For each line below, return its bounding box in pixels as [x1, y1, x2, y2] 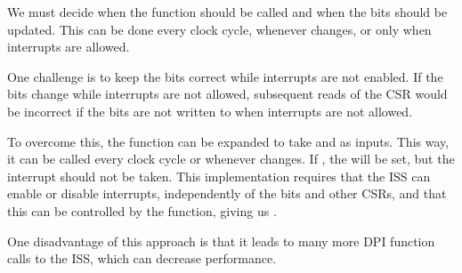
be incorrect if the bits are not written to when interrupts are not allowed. [7, 101, 413, 120]
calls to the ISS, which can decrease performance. [7, 249, 277, 268]
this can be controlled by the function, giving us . [7, 201, 277, 220]
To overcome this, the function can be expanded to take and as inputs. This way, [7, 132, 450, 150]
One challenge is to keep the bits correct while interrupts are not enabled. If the [7, 67, 443, 85]
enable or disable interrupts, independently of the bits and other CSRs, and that [7, 184, 447, 203]
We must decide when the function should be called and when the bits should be [7, 3, 448, 20]
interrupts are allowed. [7, 37, 130, 56]
